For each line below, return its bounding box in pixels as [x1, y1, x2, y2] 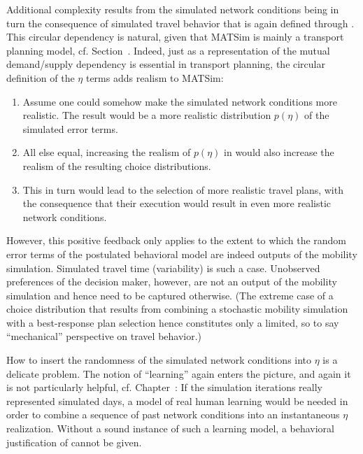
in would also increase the [224, 145, 334, 159]
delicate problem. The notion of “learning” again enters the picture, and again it [6, 366, 351, 381]
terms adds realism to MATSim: [85, 70, 224, 85]
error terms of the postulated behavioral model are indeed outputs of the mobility [6, 246, 357, 261]
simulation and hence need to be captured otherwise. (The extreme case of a [6, 288, 334, 302]
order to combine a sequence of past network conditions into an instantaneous [6, 407, 340, 422]
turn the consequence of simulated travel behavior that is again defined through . [6, 15, 355, 30]
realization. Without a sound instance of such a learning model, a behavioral [6, 421, 334, 436]
